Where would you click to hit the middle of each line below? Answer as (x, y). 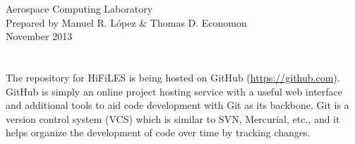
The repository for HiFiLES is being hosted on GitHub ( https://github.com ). (173, 77)
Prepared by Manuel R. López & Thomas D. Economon (126, 22)
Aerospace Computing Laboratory (79, 8)
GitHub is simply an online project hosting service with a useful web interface (174, 91)
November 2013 (39, 36)
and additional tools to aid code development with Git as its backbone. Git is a (177, 105)
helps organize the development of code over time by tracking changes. (158, 132)
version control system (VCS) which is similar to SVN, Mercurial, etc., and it (173, 118)
